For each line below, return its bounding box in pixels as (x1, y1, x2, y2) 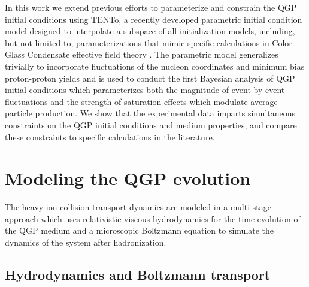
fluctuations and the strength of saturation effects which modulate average (5, 95, 278, 107)
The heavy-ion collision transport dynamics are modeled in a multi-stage (5, 201, 271, 213)
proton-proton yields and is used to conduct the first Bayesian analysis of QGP (5, 71, 295, 84)
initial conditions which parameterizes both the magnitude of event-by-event (5, 83, 285, 96)
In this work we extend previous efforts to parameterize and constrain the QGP (5, 1, 297, 13)
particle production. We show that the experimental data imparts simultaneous (5, 107, 296, 119)
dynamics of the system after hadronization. (5, 236, 166, 249)
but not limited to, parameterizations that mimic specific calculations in (5, 36, 269, 49)
